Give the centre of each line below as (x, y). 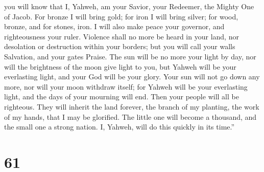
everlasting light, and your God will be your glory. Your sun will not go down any (132, 77)
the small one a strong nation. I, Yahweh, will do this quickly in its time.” (119, 127)
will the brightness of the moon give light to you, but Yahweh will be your (120, 66)
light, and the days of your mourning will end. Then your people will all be (122, 96)
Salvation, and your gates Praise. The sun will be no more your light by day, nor (130, 56)
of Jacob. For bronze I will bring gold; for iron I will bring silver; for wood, (121, 16)
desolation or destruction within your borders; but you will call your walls (120, 46)
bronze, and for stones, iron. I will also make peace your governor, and (114, 26)
